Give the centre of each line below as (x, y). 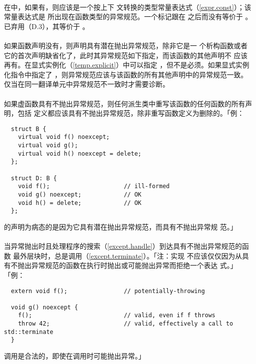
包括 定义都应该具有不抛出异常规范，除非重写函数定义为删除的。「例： (131, 113)
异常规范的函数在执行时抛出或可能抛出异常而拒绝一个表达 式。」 (134, 265)
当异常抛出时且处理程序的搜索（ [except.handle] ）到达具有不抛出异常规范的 (123, 246)
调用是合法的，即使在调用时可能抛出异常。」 (75, 356)
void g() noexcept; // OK (80, 194)
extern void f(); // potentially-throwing (108, 291)
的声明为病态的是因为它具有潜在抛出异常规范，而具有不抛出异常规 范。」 (121, 226)
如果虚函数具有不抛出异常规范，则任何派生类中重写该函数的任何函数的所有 (125, 103)
